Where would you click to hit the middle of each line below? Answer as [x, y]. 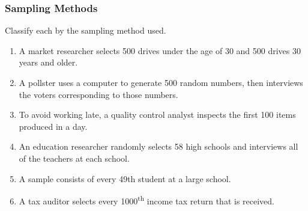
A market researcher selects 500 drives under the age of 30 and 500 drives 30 [160, 50]
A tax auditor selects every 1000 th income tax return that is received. [146, 200]
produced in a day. [53, 126]
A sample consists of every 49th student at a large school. [125, 178]
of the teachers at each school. [74, 158]
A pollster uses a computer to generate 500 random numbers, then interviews [161, 82]
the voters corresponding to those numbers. [98, 94]
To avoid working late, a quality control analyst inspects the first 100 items [157, 115]
